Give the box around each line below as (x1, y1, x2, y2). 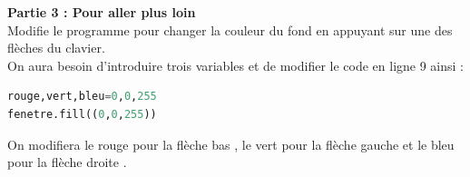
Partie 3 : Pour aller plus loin (7, 3, 196, 21)
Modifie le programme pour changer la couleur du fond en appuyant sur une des (7, 20, 453, 39)
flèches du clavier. (7, 38, 105, 57)
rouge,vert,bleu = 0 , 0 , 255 (7, 90, 157, 103)
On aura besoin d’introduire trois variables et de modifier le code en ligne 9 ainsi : (7, 55, 465, 74)
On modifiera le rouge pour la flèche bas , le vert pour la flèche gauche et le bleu (7, 134, 455, 153)
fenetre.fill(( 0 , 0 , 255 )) (7, 107, 157, 121)
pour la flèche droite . (7, 152, 127, 172)
